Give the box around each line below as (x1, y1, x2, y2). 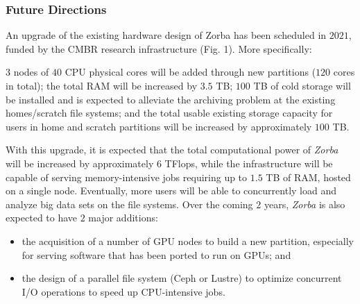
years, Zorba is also (264, 196, 345, 211)
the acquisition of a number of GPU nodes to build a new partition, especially (22, 233, 354, 248)
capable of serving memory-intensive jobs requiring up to (6, 169, 248, 184)
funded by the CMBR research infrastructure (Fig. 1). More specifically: (6, 41, 312, 56)
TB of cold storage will (253, 78, 351, 92)
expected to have (6, 210, 78, 225)
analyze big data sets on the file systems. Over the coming (6, 196, 253, 211)
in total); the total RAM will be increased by (6, 78, 198, 92)
